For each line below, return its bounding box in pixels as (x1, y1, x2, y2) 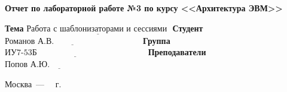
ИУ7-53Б (5, 49, 37, 58)
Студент (172, 21, 203, 34)
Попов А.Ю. (5, 61, 50, 69)
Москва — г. (5, 77, 62, 90)
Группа (142, 34, 170, 46)
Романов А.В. (5, 37, 54, 46)
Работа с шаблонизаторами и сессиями (26, 24, 167, 33)
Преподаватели (148, 46, 206, 58)
